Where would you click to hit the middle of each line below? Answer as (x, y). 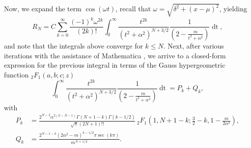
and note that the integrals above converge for (73, 45)
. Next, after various (194, 45)
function (16, 74)
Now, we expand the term (43, 9)
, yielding (233, 9)
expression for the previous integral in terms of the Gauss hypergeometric (115, 65)
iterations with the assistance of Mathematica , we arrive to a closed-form (115, 55)
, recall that (133, 9)
